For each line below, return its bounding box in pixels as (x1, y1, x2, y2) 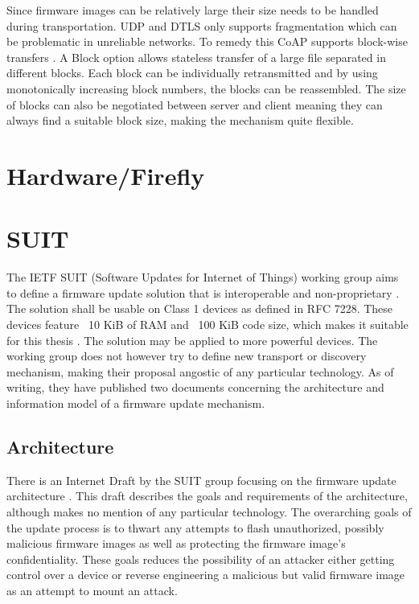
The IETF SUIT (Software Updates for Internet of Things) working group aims (6, 269, 399, 286)
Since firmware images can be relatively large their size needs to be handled (6, 2, 379, 18)
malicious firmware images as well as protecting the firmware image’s (6, 535, 346, 552)
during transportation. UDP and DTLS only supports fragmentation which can (6, 17, 397, 34)
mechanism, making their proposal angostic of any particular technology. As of (6, 363, 394, 380)
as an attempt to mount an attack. (6, 581, 178, 598)
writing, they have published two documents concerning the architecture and (6, 379, 384, 396)
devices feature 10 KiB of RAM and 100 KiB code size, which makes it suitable (6, 316, 409, 333)
